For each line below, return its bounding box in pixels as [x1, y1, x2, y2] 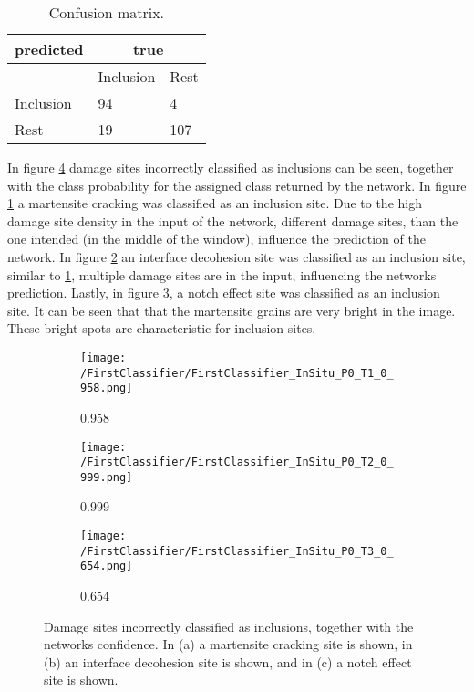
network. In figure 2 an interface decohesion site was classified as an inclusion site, [7, 246, 466, 266]
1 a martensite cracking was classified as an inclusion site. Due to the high [7, 194, 422, 213]
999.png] [80, 470, 133, 484]
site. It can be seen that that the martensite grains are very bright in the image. [7, 300, 456, 320]
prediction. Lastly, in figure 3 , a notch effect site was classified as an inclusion [7, 283, 440, 302]
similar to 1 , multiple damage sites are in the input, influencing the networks [7, 265, 437, 284]
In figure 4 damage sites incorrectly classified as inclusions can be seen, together [7, 158, 454, 176]
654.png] [80, 560, 133, 573]
